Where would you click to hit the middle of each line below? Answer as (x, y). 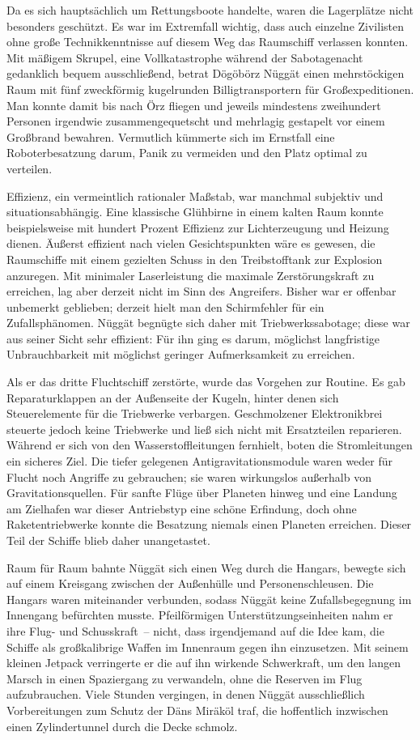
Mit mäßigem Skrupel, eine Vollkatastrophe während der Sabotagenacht (185, 57)
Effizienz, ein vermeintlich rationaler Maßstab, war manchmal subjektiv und (195, 196)
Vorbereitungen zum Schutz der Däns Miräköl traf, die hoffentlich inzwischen (197, 710)
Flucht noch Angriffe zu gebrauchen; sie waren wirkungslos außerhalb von (189, 476)
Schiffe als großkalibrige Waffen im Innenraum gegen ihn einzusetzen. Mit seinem (208, 646)
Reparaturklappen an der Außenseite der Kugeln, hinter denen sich (173, 397)
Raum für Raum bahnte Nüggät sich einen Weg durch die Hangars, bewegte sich (206, 567)
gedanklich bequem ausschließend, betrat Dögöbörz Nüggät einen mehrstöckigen (206, 73)
